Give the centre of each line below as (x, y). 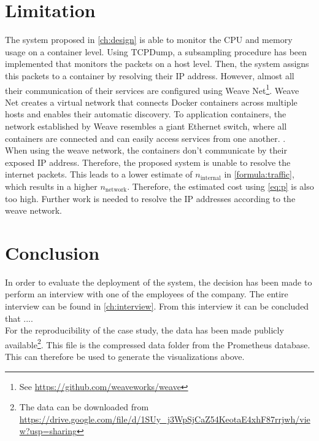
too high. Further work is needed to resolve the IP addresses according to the (150, 198)
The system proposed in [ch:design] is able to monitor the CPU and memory (149, 40)
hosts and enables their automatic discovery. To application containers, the (146, 114)
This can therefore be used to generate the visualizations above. (125, 357)
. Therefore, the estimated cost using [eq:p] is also (221, 186)
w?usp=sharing (48, 431)
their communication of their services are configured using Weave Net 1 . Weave (152, 89)
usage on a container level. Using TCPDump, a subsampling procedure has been (156, 51)
